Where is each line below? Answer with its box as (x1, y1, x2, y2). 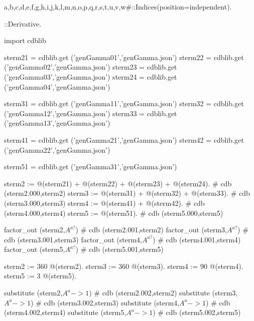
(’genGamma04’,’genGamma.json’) (4, 81, 110, 92)
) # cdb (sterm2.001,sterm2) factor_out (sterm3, (75, 224, 227, 235)
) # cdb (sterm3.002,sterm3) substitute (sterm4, (31, 297, 180, 307)
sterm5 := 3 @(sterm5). (4, 270, 77, 281)
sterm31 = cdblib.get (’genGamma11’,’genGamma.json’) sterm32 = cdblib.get (4, 98, 244, 109)
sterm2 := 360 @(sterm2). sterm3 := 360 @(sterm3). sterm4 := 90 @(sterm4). (4, 260, 243, 271)
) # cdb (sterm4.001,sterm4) (153, 234, 241, 244)
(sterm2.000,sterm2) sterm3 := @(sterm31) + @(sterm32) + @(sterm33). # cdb (4, 188, 250, 198)
